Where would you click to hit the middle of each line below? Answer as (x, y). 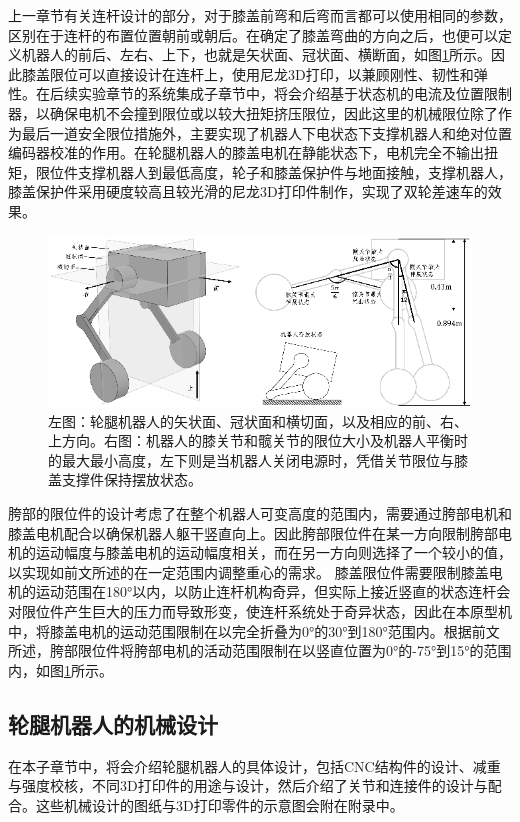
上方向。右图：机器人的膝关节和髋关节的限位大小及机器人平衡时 (258, 440)
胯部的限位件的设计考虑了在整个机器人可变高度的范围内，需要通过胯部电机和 (260, 513)
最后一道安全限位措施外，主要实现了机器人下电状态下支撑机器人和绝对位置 (266, 132)
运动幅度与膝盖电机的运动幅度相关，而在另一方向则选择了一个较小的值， (273, 552)
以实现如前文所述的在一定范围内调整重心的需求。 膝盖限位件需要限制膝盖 (248, 571)
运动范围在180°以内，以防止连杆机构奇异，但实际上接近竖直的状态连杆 (266, 591)
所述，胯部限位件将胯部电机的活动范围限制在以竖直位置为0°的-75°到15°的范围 (260, 650)
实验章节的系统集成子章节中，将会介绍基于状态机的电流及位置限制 (294, 93)
